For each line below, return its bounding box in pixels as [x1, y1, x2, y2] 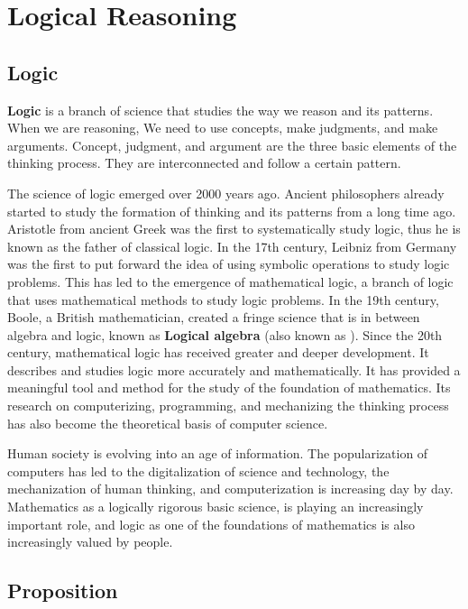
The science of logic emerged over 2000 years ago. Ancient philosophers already [7, 183, 445, 202]
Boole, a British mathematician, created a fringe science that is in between [7, 308, 420, 327]
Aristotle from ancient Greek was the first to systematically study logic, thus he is [7, 219, 461, 238]
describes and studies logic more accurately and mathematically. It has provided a [7, 360, 461, 379]
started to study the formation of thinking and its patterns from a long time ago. [7, 201, 456, 220]
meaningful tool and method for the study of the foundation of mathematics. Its [7, 378, 451, 397]
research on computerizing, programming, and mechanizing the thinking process [7, 396, 449, 415]
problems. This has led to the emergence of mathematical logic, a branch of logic [7, 272, 454, 291]
